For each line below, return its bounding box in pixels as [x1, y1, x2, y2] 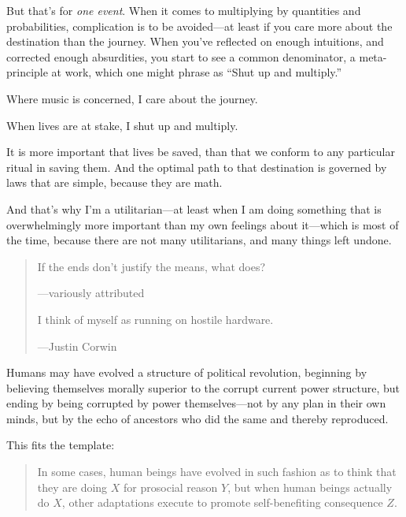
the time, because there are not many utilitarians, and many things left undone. [6, 232, 392, 248]
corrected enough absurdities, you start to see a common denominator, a [6, 48, 356, 65]
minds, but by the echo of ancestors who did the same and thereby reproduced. [6, 410, 389, 426]
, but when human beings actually [227, 478, 393, 495]
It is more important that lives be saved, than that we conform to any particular [6, 143, 395, 160]
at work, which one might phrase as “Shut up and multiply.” [51, 64, 342, 80]
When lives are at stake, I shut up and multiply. [6, 117, 238, 133]
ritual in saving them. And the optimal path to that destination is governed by [6, 158, 387, 175]
